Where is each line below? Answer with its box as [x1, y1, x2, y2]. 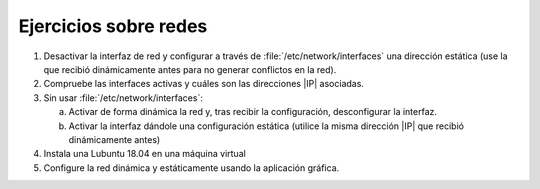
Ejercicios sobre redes [18, 15, 208, 37]
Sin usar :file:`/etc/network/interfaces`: [43, 91, 204, 104]
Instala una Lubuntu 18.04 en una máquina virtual [43, 148, 247, 160]
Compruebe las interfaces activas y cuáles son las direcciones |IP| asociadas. [43, 78, 365, 90]
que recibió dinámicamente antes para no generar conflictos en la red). [43, 63, 337, 75]
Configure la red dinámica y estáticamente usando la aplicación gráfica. [43, 161, 340, 174]
